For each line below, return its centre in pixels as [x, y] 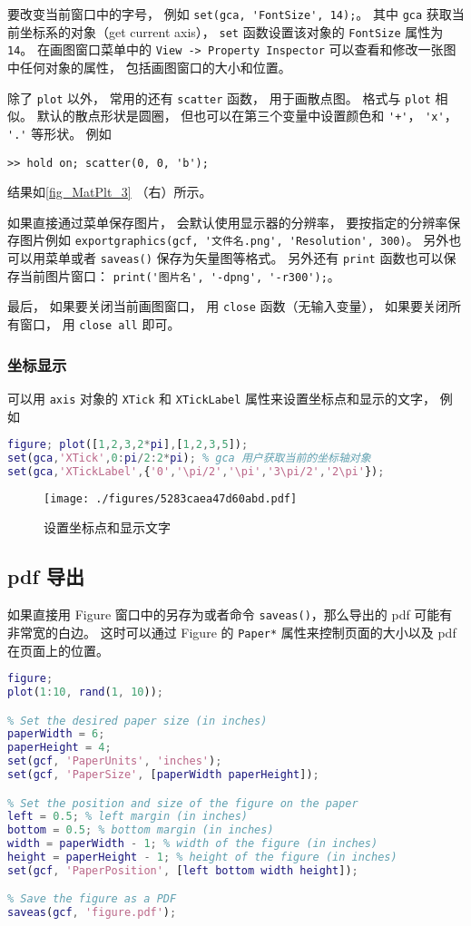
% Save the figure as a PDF [92, 899]
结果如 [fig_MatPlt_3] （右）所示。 [110, 192]
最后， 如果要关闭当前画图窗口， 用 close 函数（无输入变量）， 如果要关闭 [228, 306]
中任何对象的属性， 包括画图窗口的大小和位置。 [149, 67]
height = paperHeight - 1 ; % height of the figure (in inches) [202, 858]
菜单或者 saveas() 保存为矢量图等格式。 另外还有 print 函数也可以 [244, 258]
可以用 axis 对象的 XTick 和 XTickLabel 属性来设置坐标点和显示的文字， [222, 398]
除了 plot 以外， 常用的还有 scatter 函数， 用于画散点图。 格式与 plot [219, 97]
